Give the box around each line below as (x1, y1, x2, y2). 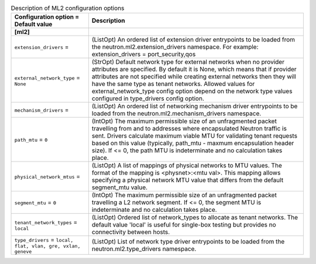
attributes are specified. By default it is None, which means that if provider (91, 65, 297, 73)
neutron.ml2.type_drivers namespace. (91, 245, 197, 253)
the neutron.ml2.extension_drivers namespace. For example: (91, 43, 259, 51)
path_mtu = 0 (14, 135, 48, 143)
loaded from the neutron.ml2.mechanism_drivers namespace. (91, 109, 262, 118)
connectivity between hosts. (91, 228, 170, 236)
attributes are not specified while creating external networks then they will (91, 73, 297, 81)
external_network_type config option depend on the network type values (91, 87, 293, 95)
